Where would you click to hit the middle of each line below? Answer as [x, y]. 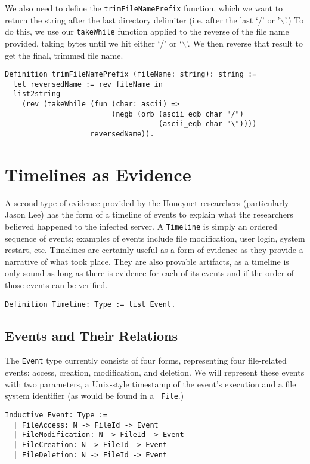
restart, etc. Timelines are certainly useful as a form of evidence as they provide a [154, 250]
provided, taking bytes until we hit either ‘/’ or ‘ [93, 43]
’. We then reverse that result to [244, 43]
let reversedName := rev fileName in [88, 84]
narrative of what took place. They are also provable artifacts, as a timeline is [147, 261]
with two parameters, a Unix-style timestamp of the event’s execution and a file [151, 384]
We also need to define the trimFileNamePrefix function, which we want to [144, 8]
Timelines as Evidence [98, 174]
